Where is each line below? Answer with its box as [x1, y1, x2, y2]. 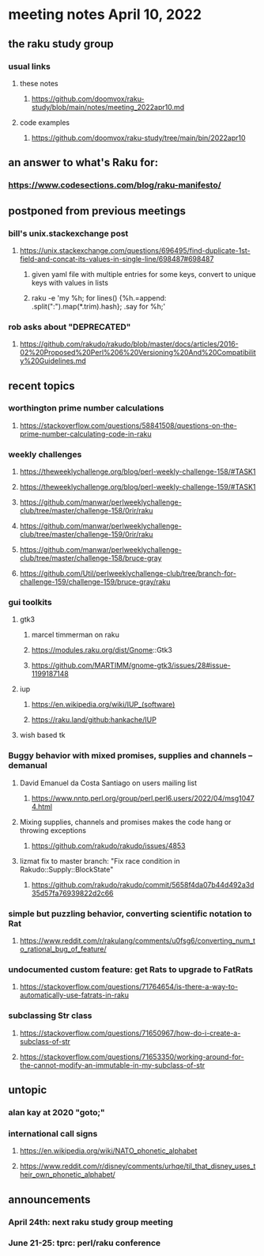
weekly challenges [8, 448, 82, 460]
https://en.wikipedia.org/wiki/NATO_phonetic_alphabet [19, 1146, 198, 1156]
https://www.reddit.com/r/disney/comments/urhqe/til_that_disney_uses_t [19, 1161, 256, 1171]
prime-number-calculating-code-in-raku [19, 429, 152, 438]
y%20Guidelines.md [19, 356, 87, 365]
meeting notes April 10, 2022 [8, 6, 202, 24]
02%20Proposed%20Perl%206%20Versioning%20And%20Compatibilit [19, 348, 257, 358]
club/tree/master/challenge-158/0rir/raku [19, 506, 153, 516]
